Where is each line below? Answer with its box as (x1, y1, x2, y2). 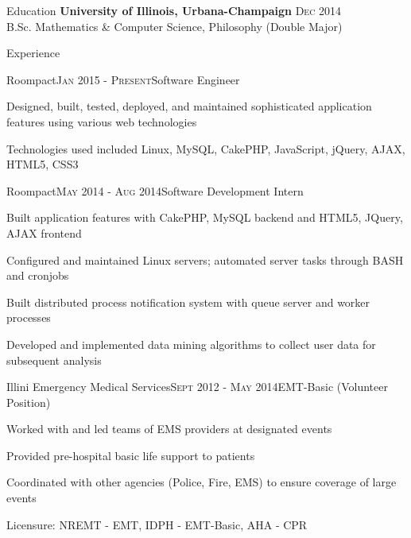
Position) (6, 393, 51, 410)
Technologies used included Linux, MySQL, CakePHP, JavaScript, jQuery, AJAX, (6, 140, 405, 157)
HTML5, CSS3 (6, 156, 79, 172)
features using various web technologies (6, 113, 197, 130)
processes (6, 309, 51, 326)
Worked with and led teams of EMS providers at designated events (6, 420, 332, 437)
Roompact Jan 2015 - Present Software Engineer (6, 71, 240, 87)
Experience (6, 45, 60, 61)
